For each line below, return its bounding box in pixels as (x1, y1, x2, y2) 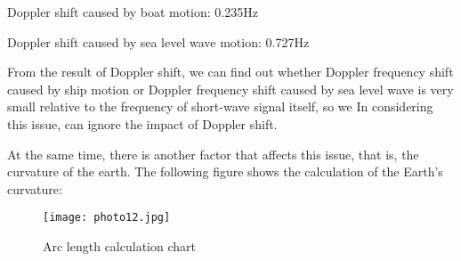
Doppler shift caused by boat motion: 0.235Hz (7, 3, 258, 20)
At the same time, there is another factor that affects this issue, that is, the (7, 144, 419, 163)
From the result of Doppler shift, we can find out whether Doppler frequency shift (7, 62, 454, 81)
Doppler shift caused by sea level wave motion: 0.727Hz (7, 32, 310, 51)
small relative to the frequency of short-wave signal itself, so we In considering (7, 97, 433, 116)
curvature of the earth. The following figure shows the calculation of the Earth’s (7, 162, 443, 181)
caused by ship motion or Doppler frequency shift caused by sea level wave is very (7, 79, 454, 98)
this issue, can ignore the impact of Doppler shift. (7, 114, 278, 133)
